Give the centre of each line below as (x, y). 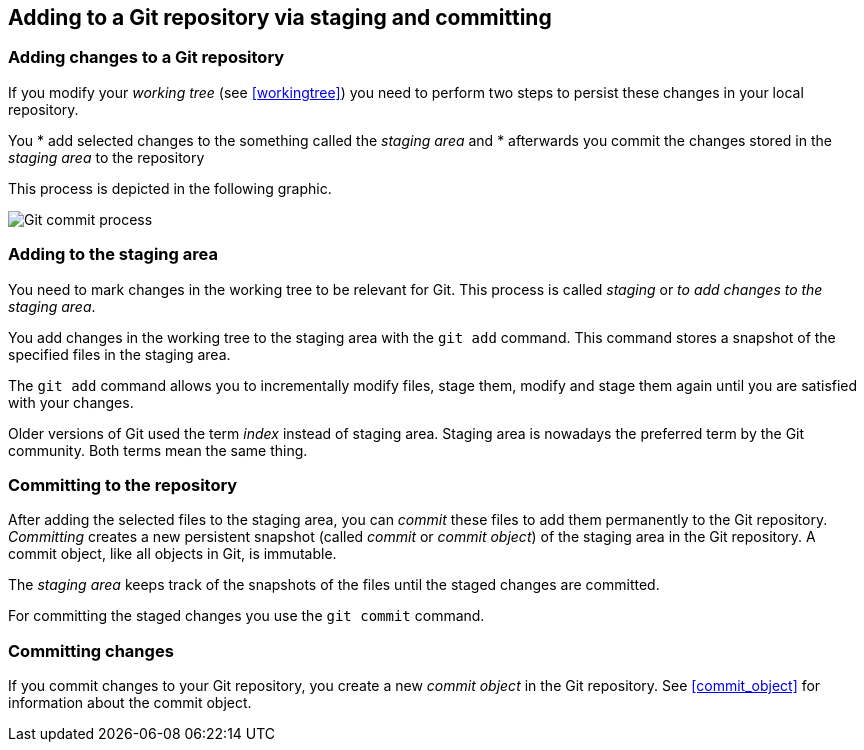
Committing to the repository (123, 484)
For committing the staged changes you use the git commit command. (246, 616)
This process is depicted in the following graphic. (170, 188)
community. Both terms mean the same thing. (158, 450)
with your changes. (71, 402)
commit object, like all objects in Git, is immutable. (172, 554)
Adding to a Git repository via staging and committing (280, 17)
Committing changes (91, 650)
